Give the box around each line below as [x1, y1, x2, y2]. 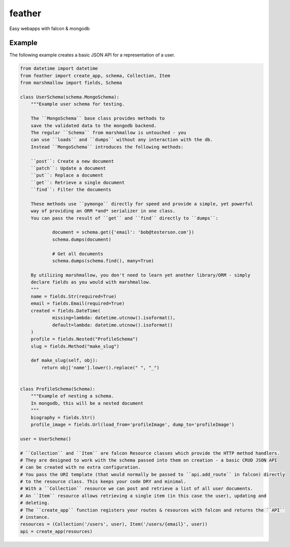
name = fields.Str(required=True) [30, 293, 117, 299]
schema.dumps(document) [52, 237, 112, 242]
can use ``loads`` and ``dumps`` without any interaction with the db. [30, 137, 213, 142]
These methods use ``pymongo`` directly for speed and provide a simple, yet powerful [30, 201, 253, 207]
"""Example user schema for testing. [30, 101, 125, 107]
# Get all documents [52, 251, 104, 256]
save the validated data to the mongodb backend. [30, 123, 157, 128]
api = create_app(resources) [20, 528, 93, 534]
